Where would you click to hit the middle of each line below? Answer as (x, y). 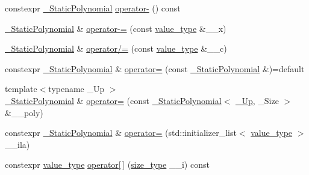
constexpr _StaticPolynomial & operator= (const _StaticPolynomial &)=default (155, 68)
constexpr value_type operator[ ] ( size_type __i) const (107, 164)
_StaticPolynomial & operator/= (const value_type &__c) (116, 48)
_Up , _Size (257, 100)
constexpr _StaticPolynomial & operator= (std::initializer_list (121, 133)
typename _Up (76, 89)
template (21, 89)
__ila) (17, 144)
